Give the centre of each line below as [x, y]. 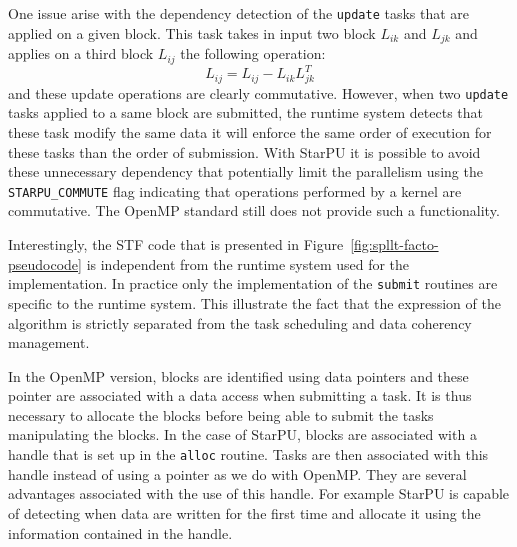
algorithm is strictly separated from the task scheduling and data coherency [240, 322]
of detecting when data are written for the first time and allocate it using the [244, 512]
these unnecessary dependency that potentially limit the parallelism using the [245, 171]
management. [49, 342]
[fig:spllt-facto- [394, 244]
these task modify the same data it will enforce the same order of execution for [250, 132]
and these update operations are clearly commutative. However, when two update [258, 92]
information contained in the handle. [120, 532]
